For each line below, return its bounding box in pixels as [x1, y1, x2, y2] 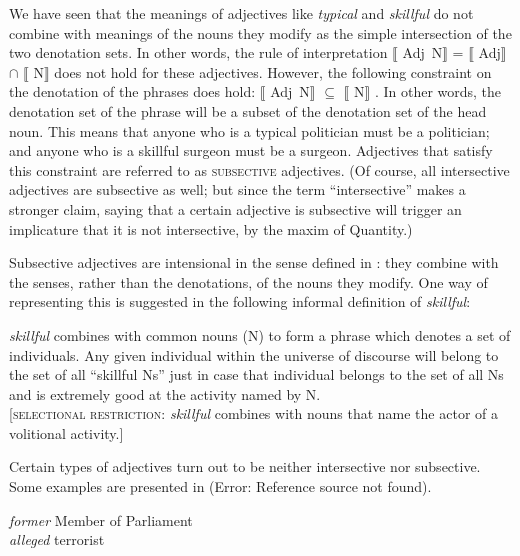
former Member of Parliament [9, 509, 193, 530]
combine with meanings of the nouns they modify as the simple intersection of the [9, 22, 512, 43]
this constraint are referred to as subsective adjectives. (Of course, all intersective [9, 159, 510, 180]
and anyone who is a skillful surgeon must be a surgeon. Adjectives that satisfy [9, 140, 493, 161]
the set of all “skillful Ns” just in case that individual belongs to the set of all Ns [9, 364, 504, 385]
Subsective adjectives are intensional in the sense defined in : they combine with [9, 252, 499, 273]
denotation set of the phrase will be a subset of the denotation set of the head [9, 100, 487, 121]
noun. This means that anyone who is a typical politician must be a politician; [9, 120, 490, 141]
